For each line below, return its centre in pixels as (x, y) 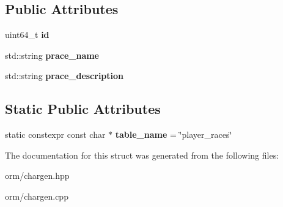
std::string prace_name (52, 55)
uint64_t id (27, 35)
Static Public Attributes (83, 109)
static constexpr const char (55, 134)
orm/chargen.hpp (37, 175)
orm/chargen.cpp (37, 196)
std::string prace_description (64, 76)
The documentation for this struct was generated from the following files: (142, 155)
